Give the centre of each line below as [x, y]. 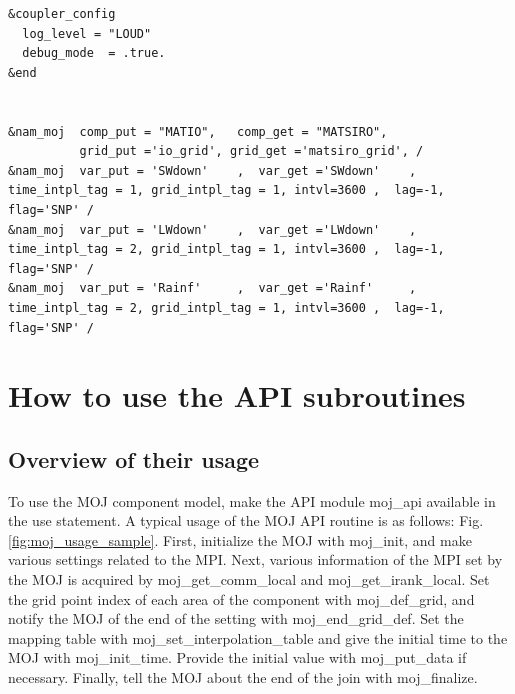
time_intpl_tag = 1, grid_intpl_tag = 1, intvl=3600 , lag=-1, [226, 190]
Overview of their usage [134, 458]
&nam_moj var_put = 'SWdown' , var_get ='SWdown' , [212, 170]
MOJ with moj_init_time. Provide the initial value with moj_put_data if [237, 657]
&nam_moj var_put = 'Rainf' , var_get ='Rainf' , [212, 288]
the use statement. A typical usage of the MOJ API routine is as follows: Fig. [246, 520]
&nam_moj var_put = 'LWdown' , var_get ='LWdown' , [212, 229]
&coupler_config [62, 14]
